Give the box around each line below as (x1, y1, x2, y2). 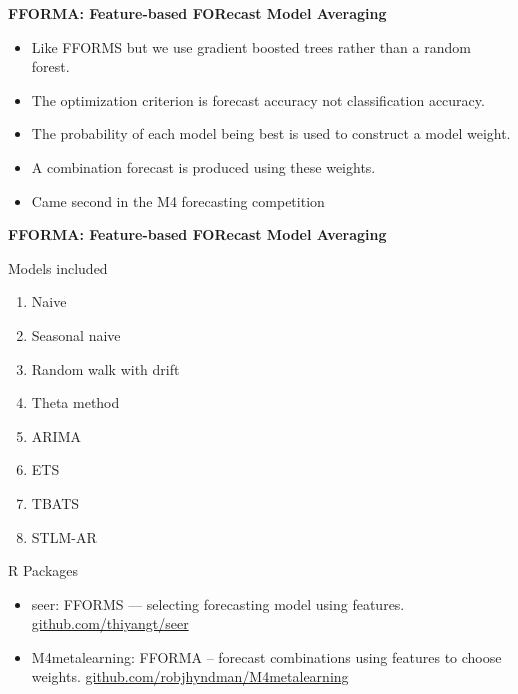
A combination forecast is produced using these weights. (31, 156, 376, 177)
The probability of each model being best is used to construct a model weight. (31, 123, 511, 144)
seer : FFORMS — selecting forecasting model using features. (31, 593, 405, 614)
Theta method (31, 392, 120, 413)
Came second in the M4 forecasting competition (31, 190, 325, 211)
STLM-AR (31, 526, 97, 547)
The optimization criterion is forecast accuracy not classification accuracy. (31, 89, 485, 110)
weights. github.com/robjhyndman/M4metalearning (31, 666, 349, 687)
